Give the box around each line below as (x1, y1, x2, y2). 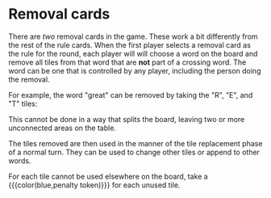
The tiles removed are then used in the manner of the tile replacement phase (8, 138, 263, 148)
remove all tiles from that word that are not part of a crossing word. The (8, 57, 247, 67)
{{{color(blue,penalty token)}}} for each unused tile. (8, 179, 181, 190)
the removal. (8, 74, 50, 84)
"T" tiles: (8, 99, 38, 108)
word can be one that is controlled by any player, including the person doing (8, 65, 261, 75)
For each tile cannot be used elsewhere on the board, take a (8, 171, 208, 181)
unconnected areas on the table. (8, 123, 117, 133)
